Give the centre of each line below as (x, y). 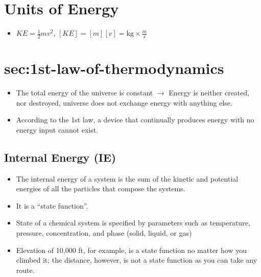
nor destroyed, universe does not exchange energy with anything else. (124, 102)
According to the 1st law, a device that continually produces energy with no (135, 120)
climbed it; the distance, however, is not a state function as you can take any (137, 260)
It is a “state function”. (52, 205)
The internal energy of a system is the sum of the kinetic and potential (127, 178)
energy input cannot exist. (57, 129)
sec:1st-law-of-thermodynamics (114, 68)
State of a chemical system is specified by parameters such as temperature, (133, 223)
